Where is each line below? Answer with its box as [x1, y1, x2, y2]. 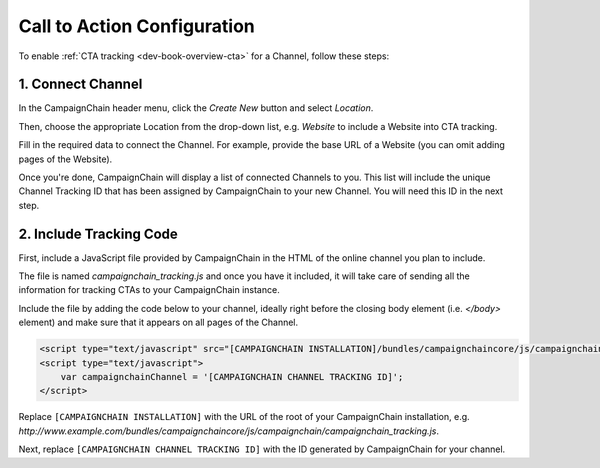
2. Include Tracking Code [18, 225, 179, 242]
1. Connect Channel [18, 76, 143, 93]
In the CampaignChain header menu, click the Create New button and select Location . [18, 102, 374, 114]
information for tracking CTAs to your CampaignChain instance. [18, 284, 280, 296]
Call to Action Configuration [18, 15, 255, 37]
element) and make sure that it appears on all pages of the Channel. [18, 316, 299, 329]
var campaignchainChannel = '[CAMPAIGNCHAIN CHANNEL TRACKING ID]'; [60, 371, 404, 383]
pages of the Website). [18, 153, 113, 165]
